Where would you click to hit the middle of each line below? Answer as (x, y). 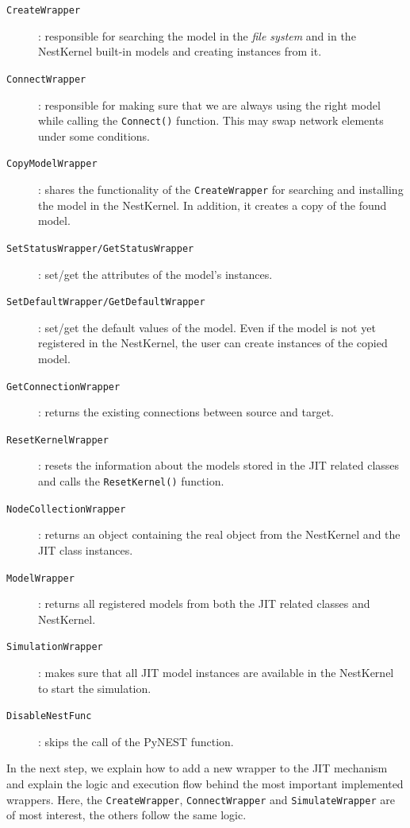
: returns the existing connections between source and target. (186, 412)
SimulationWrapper (55, 647)
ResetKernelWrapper (57, 440)
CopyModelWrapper (52, 164)
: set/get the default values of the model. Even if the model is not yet (207, 327)
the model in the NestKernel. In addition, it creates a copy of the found (213, 205)
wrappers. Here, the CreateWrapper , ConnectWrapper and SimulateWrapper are (201, 799)
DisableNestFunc (49, 716)
